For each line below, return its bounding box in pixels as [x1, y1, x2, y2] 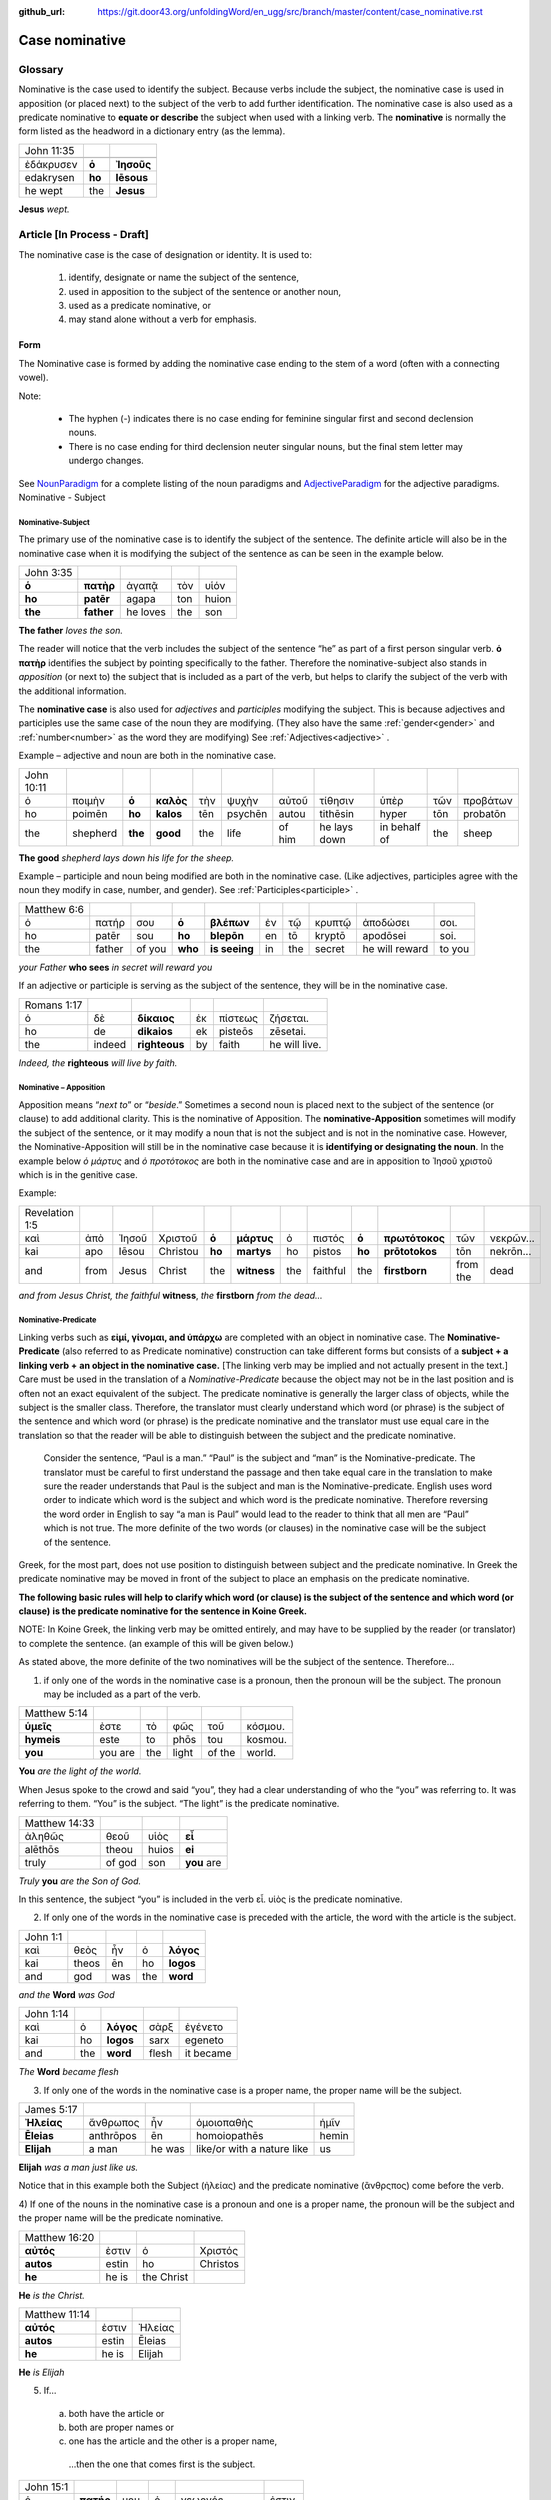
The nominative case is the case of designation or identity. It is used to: [18, 248, 312, 260]
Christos [199, 2256, 240, 2270]
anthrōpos [88, 2128, 137, 2142]
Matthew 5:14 [24, 1706, 89, 1720]
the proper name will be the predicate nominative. [18, 2212, 224, 2224]
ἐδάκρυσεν [24, 157, 78, 171]
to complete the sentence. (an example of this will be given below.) [18, 1637, 294, 1649]
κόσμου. [246, 1720, 285, 1734]
